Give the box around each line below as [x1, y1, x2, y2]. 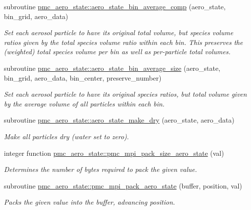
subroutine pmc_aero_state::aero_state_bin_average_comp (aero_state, [4, 1, 226, 11]
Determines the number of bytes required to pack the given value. [4, 164, 197, 174]
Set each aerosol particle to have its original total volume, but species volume [4, 27, 233, 38]
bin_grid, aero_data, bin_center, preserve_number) [4, 72, 162, 83]
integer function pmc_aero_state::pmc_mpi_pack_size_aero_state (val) [4, 147, 224, 158]
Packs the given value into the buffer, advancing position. [4, 197, 175, 207]
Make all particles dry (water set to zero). [4, 131, 129, 141]
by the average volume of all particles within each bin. [4, 98, 165, 108]
